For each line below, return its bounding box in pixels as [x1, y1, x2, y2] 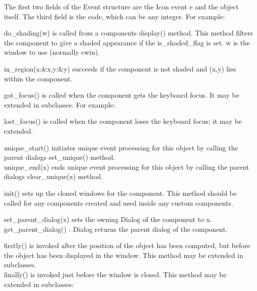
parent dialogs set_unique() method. [4, 152, 115, 162]
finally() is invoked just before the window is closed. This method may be [4, 269, 226, 280]
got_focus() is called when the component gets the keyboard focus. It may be [4, 90, 239, 100]
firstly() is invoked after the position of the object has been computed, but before [4, 240, 251, 251]
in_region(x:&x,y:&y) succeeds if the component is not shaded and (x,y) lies [4, 63, 236, 73]
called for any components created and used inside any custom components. [4, 197, 233, 208]
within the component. [4, 73, 73, 83]
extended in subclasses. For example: [4, 99, 115, 109]
